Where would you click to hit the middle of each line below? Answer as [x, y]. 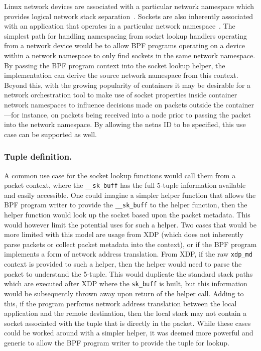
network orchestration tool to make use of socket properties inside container [121, 95]
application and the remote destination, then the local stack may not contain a [125, 313]
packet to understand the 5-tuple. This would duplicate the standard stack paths [128, 273]
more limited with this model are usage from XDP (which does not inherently [124, 234]
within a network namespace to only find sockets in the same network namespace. [130, 55]
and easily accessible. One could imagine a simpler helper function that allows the [130, 195]
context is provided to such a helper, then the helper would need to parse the [123, 264]
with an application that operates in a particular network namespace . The [120, 26]
